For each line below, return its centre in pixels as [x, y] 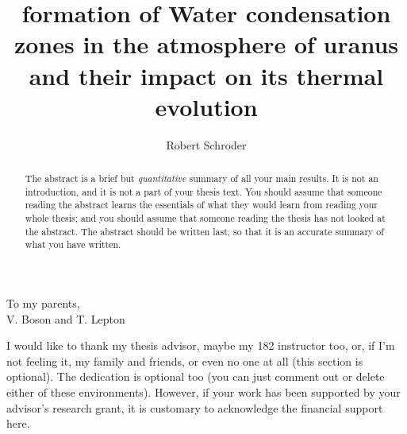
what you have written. [73, 244]
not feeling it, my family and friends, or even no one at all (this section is [185, 360]
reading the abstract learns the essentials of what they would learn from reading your [201, 205]
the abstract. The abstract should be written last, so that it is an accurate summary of [204, 231]
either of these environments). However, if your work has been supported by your [203, 391]
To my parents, [43, 303]
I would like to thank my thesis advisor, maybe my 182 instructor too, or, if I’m [201, 345]
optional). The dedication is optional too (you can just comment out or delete [196, 376]
